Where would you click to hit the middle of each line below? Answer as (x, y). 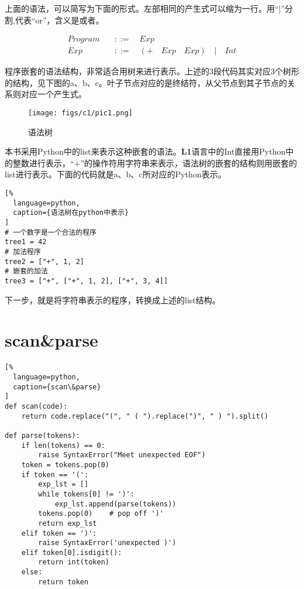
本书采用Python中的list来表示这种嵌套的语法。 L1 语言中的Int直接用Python (145, 151)
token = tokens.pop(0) (65, 465)
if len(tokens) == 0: (63, 445)
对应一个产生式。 (53, 94)
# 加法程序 (23, 252)
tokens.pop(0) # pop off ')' (101, 514)
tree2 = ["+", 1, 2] (45, 261)
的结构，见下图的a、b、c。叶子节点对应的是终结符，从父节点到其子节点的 (146, 82)
